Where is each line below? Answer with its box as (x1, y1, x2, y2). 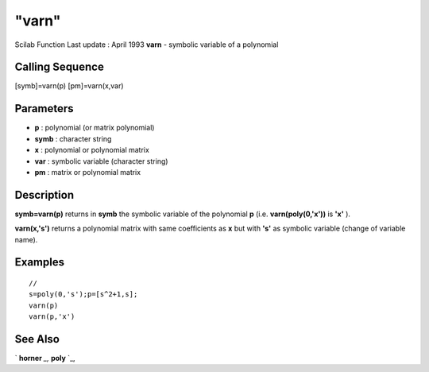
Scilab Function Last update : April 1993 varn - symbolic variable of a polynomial (14, 40, 279, 49)
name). (14, 234, 38, 244)
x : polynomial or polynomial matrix (34, 145, 150, 155)
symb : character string (34, 134, 112, 143)
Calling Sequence (14, 60, 105, 74)
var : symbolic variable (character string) (34, 156, 168, 166)
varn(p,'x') (29, 312, 75, 321)
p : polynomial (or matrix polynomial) (34, 123, 155, 133)
